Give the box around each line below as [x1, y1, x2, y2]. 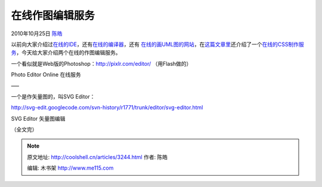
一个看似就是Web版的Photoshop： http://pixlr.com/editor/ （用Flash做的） [11, 60, 192, 67]
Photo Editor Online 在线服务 [11, 71, 81, 78]
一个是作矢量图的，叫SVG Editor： [11, 93, 95, 100]
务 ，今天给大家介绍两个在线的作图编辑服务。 [11, 49, 121, 56]
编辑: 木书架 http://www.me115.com [27, 164, 114, 171]
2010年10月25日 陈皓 [11, 30, 63, 37]
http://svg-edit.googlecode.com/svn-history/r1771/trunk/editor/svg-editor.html [11, 104, 203, 111]
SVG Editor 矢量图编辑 [11, 115, 66, 122]
